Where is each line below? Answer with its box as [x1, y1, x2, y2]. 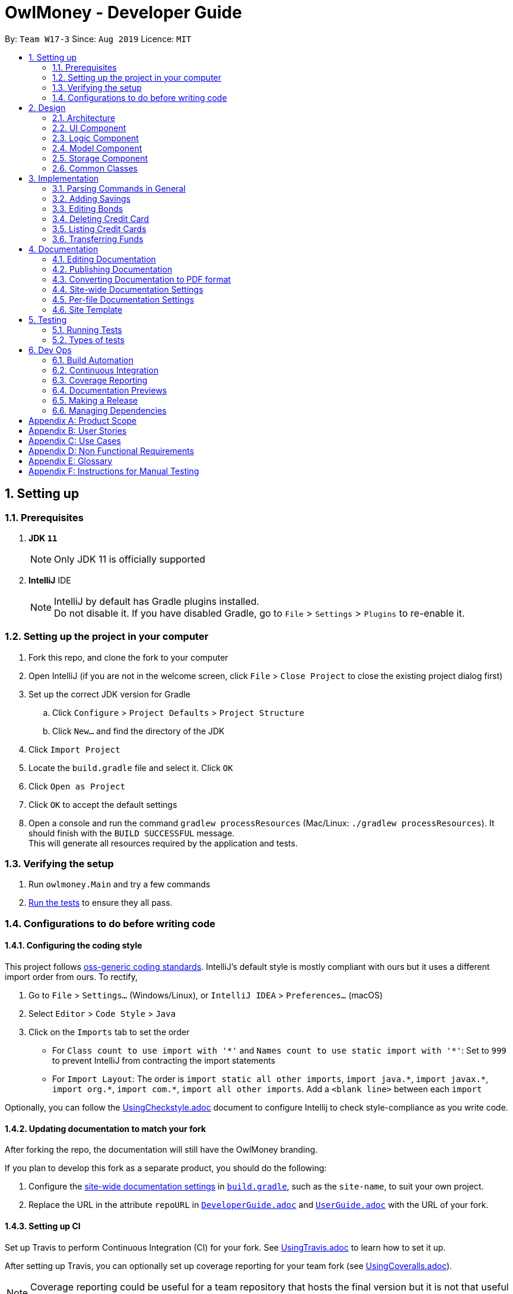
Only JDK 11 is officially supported [54, 553, 206, 565]
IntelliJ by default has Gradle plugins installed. [54, 595, 260, 607]
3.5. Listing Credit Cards [52, 223, 146, 234]
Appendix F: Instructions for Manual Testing [28, 465, 199, 476]
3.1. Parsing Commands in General [52, 183, 186, 194]
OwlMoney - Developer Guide [5, 2, 242, 23]
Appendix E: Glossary [28, 455, 113, 466]
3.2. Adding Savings [52, 193, 131, 204]
